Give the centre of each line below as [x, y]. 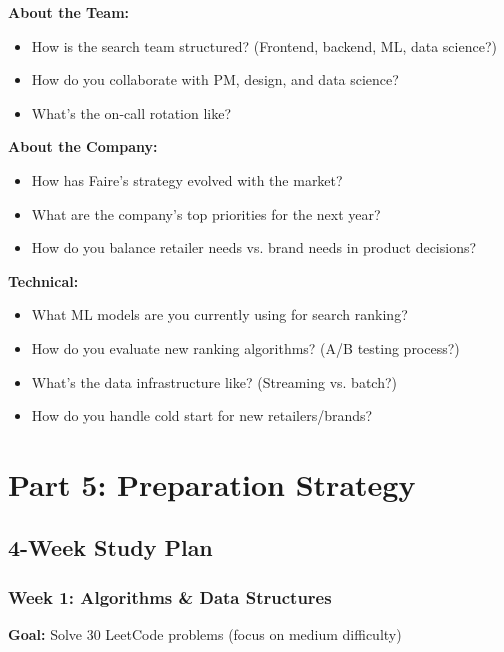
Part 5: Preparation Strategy [212, 483]
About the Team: [69, 12]
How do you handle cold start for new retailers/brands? [202, 415]
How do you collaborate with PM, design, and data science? [215, 79]
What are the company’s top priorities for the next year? [206, 213]
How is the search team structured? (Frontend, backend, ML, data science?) [264, 45]
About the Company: [83, 146]
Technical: [43, 280]
